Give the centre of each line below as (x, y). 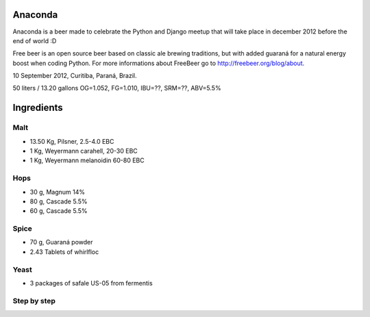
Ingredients (38, 108)
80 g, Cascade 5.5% (59, 201)
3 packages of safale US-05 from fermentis (91, 283)
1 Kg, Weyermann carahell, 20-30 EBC (84, 151)
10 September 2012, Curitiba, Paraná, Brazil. (75, 76)
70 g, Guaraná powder (61, 242)
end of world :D (35, 40)
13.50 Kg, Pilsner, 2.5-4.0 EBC (72, 141)
